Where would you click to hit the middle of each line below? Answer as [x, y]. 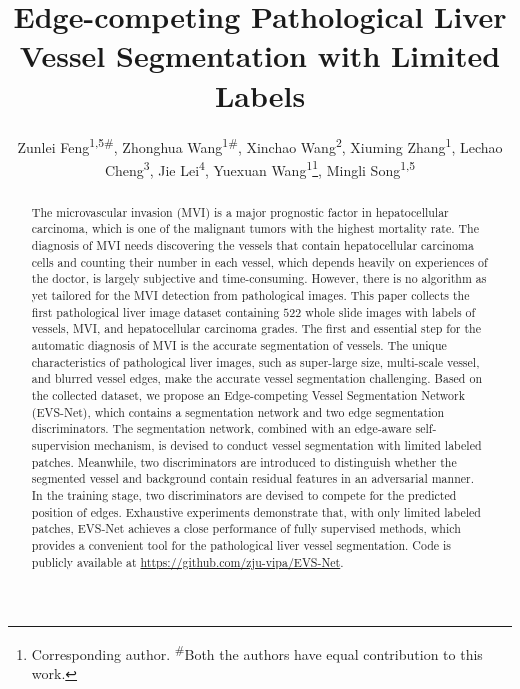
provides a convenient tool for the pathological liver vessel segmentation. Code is [241, 544]
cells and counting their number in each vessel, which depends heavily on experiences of [259, 261]
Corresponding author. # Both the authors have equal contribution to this [257, 652]
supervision [61, 444]
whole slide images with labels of [390, 311]
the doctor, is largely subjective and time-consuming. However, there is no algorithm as [259, 278]
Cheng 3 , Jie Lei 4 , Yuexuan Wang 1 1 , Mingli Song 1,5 [260, 168]
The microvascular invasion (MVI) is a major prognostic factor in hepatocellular [240, 211]
